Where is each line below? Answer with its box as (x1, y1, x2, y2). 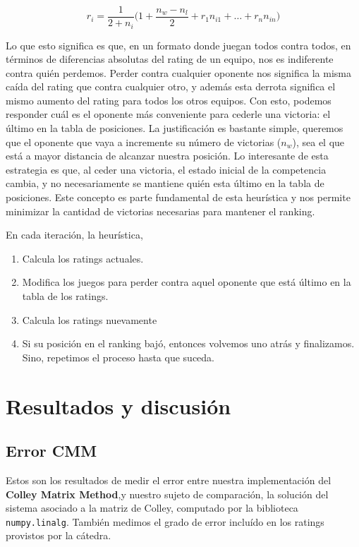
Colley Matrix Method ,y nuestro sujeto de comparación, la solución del (6, 486, 329, 501)
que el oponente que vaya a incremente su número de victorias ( (6, 134, 281, 149)
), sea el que (292, 134, 345, 149)
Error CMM (6, 440, 97, 462)
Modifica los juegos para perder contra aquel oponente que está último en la (22, 275, 351, 289)
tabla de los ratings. (22, 289, 109, 303)
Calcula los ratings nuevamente (22, 312, 157, 327)
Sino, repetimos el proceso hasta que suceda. (22, 349, 214, 364)
